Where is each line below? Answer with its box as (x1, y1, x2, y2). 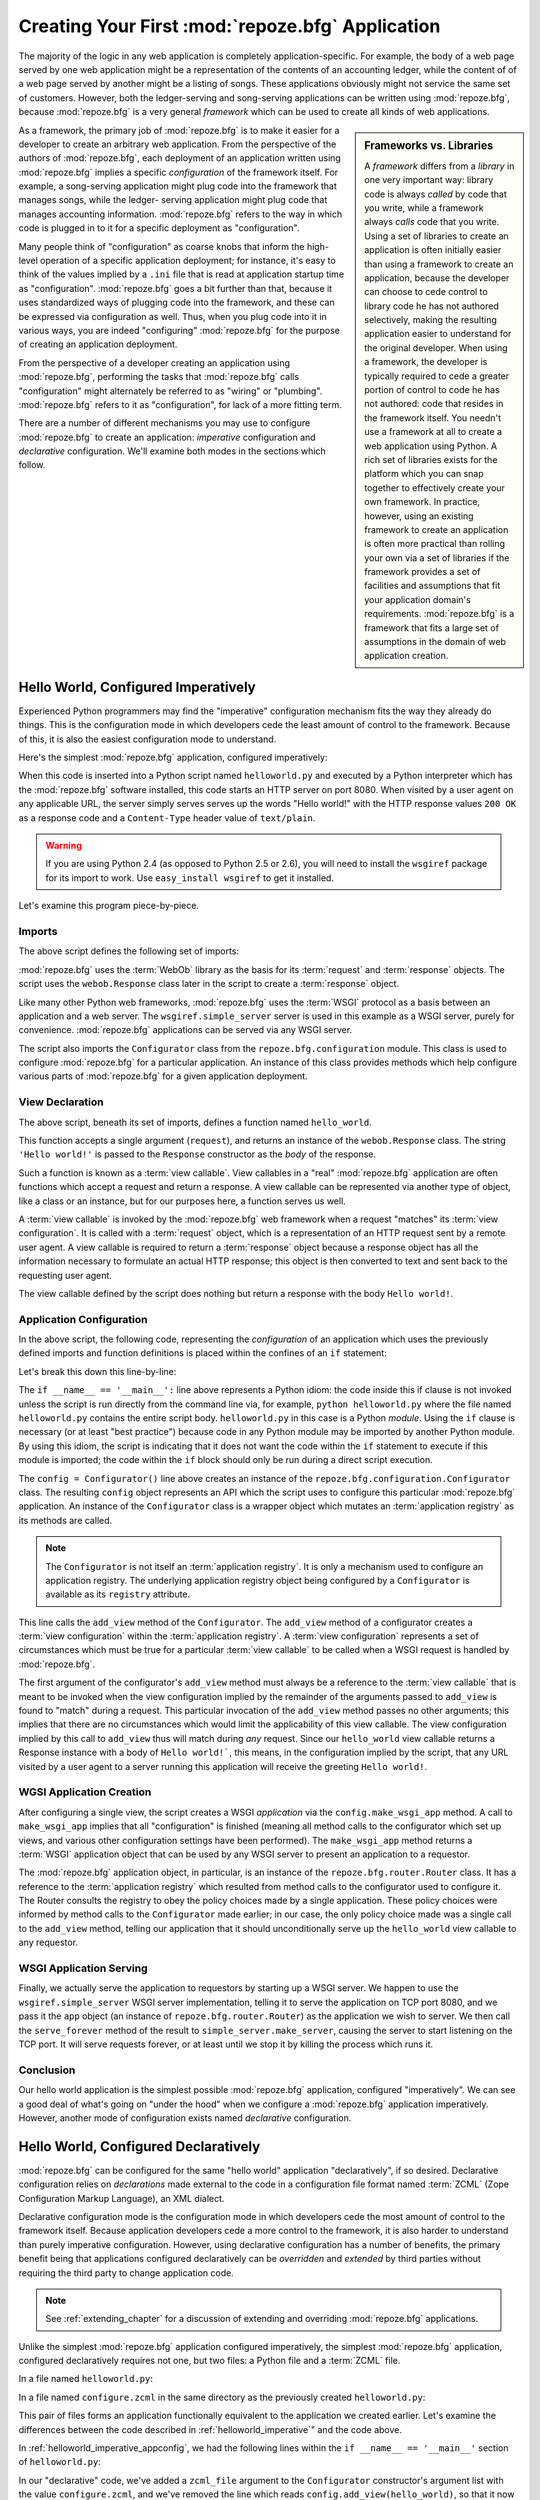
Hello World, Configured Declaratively (18, 2138, 261, 2155)
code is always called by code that (364, 188, 507, 200)
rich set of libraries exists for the (364, 453, 498, 465)
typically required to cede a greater (364, 370, 510, 382)
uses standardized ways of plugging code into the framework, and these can (18, 296, 335, 309)
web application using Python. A (364, 440, 498, 452)
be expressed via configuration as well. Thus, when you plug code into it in (18, 310, 327, 322)
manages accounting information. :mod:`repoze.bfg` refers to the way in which (18, 208, 343, 220)
